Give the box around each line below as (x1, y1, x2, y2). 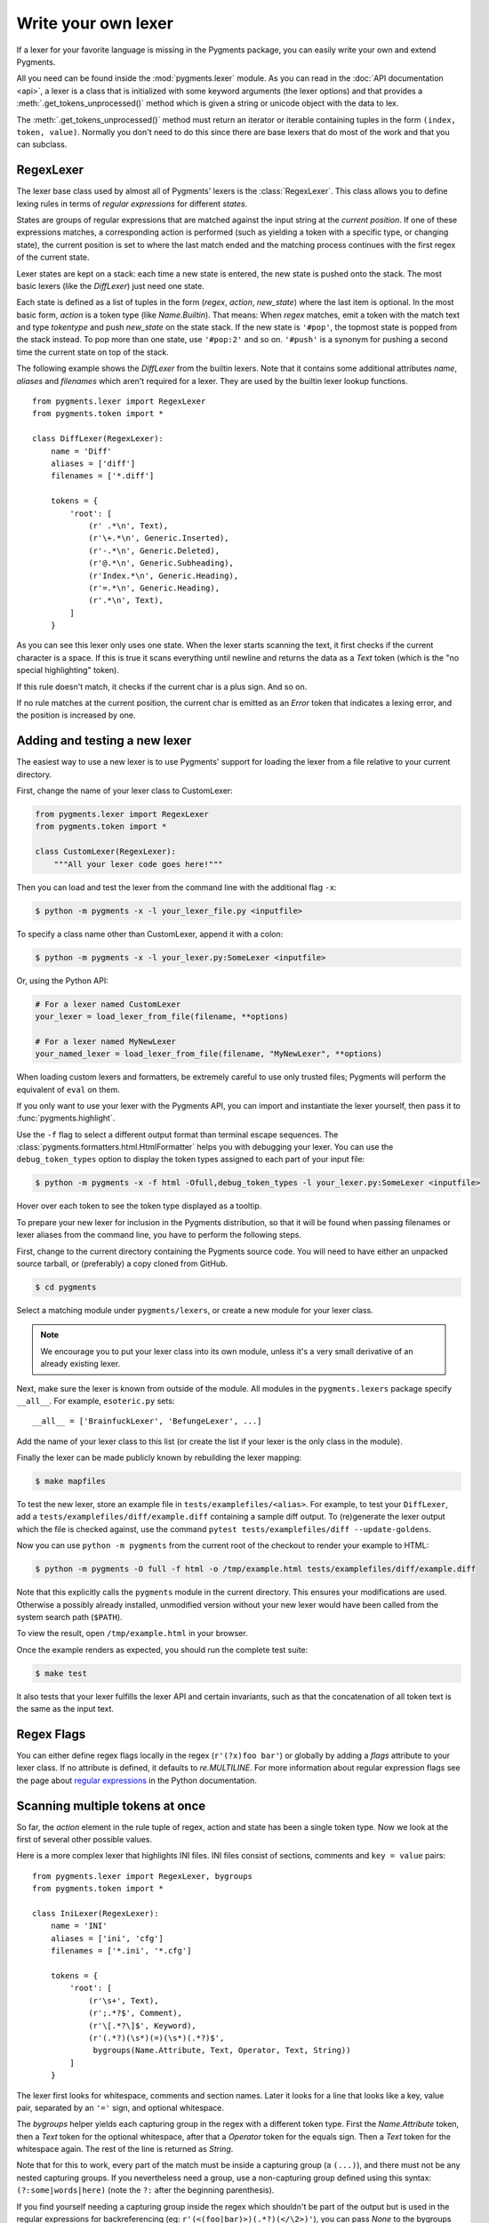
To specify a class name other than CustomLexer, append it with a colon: (16, 928, 284, 939)
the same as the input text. (16, 1704, 115, 1714)
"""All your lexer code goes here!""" (53, 859, 223, 869)
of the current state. (16, 252, 90, 262)
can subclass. (16, 139, 68, 150)
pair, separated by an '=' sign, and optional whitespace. (16, 2102, 225, 2113)
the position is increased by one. (16, 710, 136, 720)
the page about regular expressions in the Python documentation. (16, 1775, 257, 1786)
